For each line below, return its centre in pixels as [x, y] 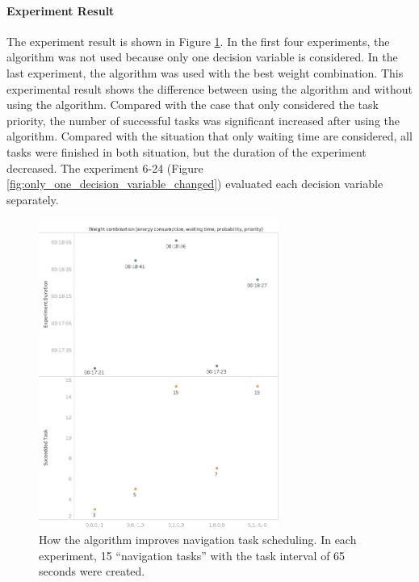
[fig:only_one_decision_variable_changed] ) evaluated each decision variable [195, 184]
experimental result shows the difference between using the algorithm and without [209, 88]
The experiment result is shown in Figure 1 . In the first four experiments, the [198, 41]
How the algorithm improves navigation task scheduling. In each [198, 540]
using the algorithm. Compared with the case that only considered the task [193, 105]
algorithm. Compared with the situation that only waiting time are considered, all [209, 136]
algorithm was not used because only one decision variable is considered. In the [202, 57]
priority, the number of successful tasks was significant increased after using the [203, 120]
